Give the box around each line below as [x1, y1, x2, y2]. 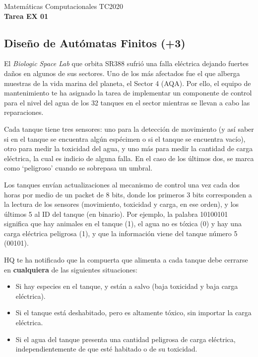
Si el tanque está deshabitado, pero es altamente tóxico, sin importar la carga [15, 307, 252, 318]
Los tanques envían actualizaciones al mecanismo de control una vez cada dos [4, 179, 240, 189]
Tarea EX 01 [4, 10, 49, 21]
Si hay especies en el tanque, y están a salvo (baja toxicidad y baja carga [15, 281, 238, 291]
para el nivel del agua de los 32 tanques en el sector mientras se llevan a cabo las [4, 97, 250, 107]
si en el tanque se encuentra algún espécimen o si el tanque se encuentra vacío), [4, 133, 246, 144]
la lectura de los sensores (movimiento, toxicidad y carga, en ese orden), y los [4, 199, 239, 209]
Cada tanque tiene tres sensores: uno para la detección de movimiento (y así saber [4, 123, 254, 134]
